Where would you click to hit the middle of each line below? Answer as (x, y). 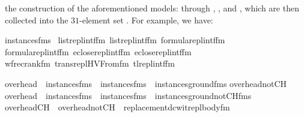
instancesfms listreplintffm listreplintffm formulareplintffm (115, 40)
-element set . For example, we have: (146, 19)
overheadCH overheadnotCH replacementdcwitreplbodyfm (117, 107)
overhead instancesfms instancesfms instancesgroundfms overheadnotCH (146, 83)
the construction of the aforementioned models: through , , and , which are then (152, 8)
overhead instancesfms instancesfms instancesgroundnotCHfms (128, 95)
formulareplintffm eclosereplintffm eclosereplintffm (98, 51)
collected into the (37, 19)
